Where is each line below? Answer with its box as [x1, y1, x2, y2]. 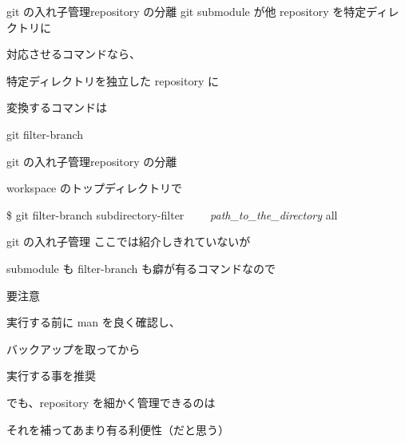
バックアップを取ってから [6, 340, 141, 357]
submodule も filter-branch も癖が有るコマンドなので [6, 259, 276, 276]
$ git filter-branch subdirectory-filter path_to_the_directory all [6, 206, 338, 223]
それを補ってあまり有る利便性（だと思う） [6, 421, 229, 437]
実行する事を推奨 [6, 367, 96, 384]
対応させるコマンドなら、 [6, 45, 141, 62]
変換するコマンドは [6, 99, 107, 116]
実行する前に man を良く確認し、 [6, 314, 181, 330]
